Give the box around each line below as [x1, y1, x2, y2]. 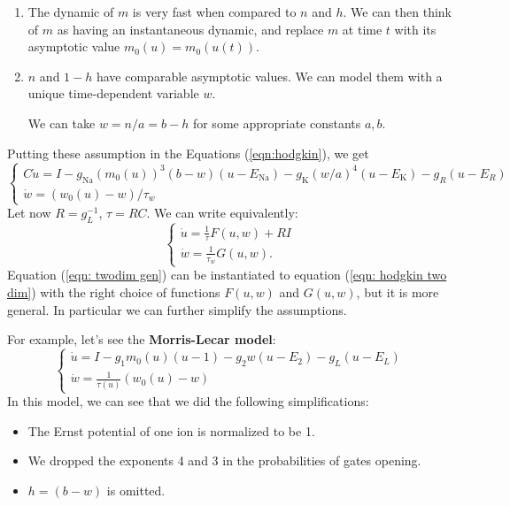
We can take [27, 113, 96, 132]
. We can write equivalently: [146, 203, 298, 222]
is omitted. [106, 480, 166, 499]
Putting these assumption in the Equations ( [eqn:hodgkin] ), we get [7, 143, 369, 162]
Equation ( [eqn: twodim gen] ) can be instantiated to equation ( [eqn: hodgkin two [7, 265, 447, 284]
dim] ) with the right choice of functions [7, 283, 220, 302]
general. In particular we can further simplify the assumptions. [7, 300, 347, 318]
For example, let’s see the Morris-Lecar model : [7, 330, 276, 349]
